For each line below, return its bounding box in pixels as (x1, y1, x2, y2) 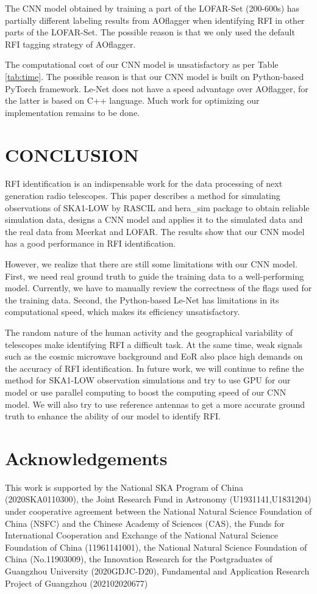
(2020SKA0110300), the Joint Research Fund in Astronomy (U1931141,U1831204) (5, 493, 312, 505)
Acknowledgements (5, 445, 168, 470)
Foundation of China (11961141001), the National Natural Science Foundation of (5, 540, 307, 553)
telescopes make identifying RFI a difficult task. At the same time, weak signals (5, 338, 303, 350)
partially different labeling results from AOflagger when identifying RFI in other (5, 13, 305, 26)
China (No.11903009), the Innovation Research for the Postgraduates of (5, 552, 272, 565)
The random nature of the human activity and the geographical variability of (5, 326, 293, 338)
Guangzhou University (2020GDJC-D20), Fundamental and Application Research (5, 565, 310, 578)
